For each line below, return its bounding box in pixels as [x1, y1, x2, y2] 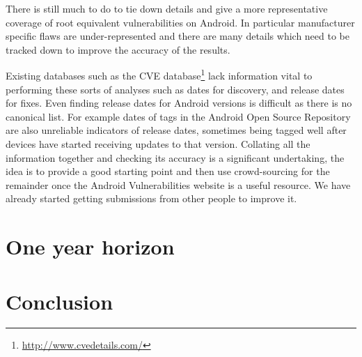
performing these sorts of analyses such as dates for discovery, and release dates [6, 82, 345, 96]
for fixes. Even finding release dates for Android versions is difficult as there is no [6, 96, 352, 110]
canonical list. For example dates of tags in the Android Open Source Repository [6, 109, 351, 123]
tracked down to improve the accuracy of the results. [6, 42, 230, 56]
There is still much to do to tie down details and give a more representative [6, 1, 328, 15]
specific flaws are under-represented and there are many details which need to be [6, 29, 350, 43]
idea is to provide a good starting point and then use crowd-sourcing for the [6, 164, 330, 178]
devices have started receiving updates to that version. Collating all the [6, 137, 310, 151]
